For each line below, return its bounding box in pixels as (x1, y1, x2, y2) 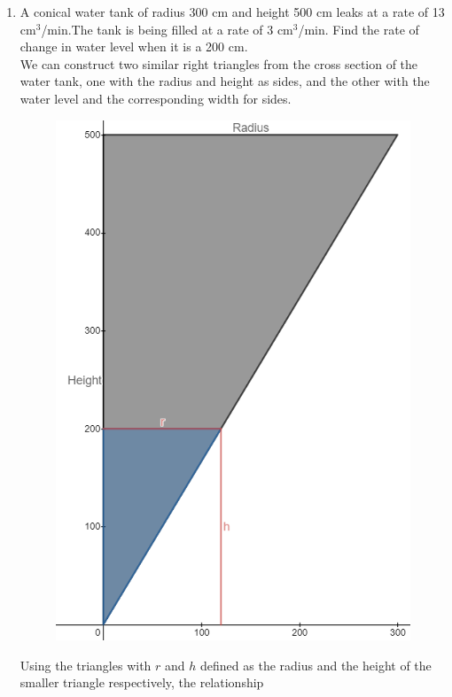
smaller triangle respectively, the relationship (19, 673, 264, 692)
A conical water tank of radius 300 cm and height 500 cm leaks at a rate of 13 (19, 3, 445, 20)
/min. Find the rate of (298, 19, 419, 38)
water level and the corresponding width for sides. (19, 89, 292, 107)
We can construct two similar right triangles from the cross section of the (19, 54, 418, 73)
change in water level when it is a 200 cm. (19, 37, 248, 56)
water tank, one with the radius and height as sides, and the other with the (19, 72, 430, 90)
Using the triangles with (19, 655, 152, 674)
